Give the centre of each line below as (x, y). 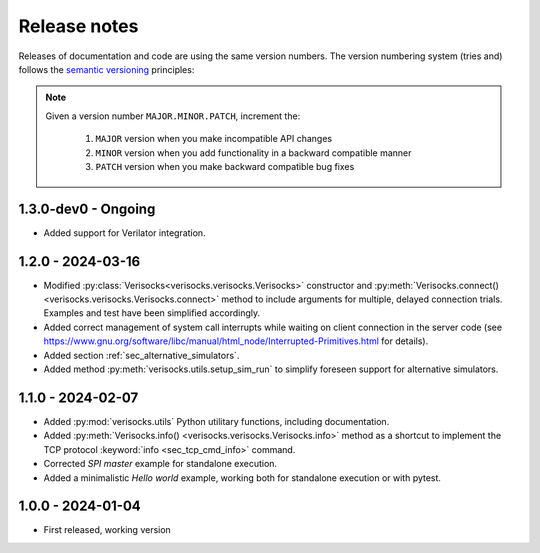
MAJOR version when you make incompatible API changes (214, 139)
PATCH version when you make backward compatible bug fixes (225, 166)
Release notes (78, 26)
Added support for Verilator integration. (124, 232)
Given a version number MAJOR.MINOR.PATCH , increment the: (173, 116)
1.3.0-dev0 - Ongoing (87, 208)
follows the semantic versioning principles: (106, 69)
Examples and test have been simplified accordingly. (152, 313)
